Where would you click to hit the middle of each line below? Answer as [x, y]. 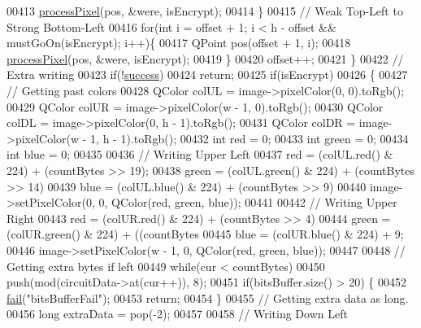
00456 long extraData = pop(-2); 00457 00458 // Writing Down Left [177, 314]
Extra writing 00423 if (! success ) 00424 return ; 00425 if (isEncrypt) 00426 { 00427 [207, 74]
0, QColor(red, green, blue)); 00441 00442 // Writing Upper [248, 202]
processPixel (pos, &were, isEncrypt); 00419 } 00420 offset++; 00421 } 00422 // [205, 58]
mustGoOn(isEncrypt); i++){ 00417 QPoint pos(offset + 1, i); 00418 [179, 43]
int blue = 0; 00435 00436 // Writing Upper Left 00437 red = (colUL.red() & [200, 154]
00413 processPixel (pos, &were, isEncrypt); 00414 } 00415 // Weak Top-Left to [205, 11]
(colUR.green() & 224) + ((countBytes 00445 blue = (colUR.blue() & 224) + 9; [205, 234]
